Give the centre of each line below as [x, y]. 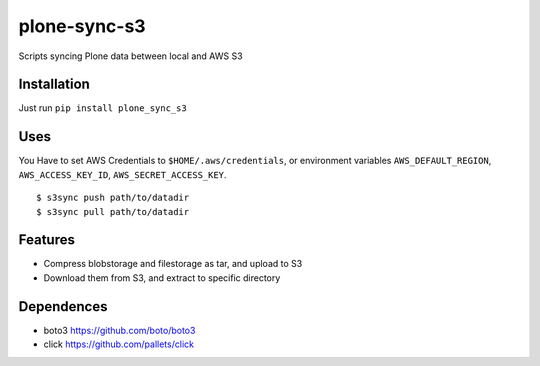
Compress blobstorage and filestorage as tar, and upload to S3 [173, 264]
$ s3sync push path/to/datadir [113, 198]
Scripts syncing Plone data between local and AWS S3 [131, 56]
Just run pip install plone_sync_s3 [102, 108]
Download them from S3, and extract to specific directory [162, 277]
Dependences [63, 306]
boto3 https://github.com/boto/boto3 [119, 330]
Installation [54, 84]
